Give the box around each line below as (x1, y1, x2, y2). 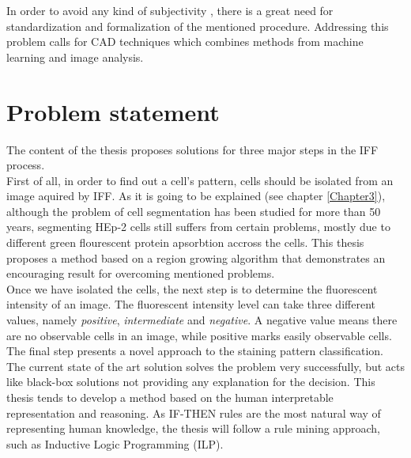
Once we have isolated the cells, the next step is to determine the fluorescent (6, 280, 378, 297)
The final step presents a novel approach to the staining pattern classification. (6, 343, 383, 359)
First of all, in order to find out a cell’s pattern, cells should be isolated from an (6, 172, 394, 188)
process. (6, 157, 45, 173)
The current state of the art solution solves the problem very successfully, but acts (6, 358, 405, 374)
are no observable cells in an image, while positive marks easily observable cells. (6, 327, 392, 343)
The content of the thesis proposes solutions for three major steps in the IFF (6, 141, 379, 157)
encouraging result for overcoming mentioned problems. (6, 265, 275, 282)
